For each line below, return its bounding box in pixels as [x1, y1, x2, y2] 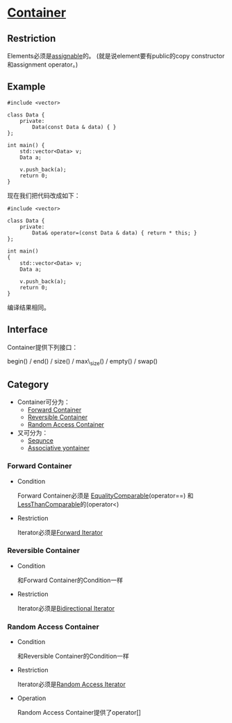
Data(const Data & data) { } [32, 124, 117, 130]
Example [7, 81, 46, 93]
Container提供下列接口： [7, 343, 78, 351]
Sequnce [27, 436, 54, 445]
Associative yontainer [27, 444, 90, 452]
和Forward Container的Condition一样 [17, 576, 124, 584]
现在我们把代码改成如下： [7, 191, 81, 199]
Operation [17, 694, 47, 702]
